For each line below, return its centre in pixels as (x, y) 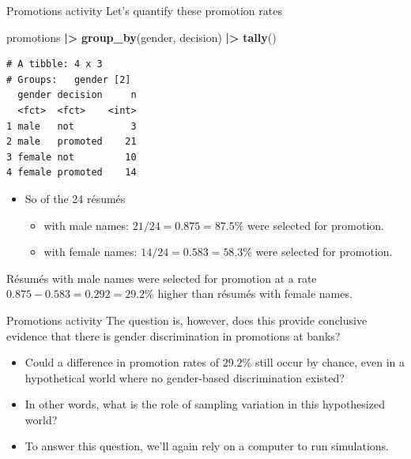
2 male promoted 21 (72, 142)
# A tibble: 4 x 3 (55, 64)
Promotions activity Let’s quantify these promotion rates (144, 10)
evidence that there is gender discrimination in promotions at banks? (173, 335)
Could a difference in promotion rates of (122, 362)
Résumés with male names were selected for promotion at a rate (162, 278)
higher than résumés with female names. (255, 293)
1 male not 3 (72, 126)
